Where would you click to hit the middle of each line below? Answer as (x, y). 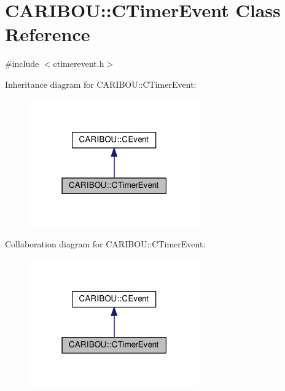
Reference (48, 34)
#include (22, 64)
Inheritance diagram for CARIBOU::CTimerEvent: (101, 84)
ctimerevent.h (79, 64)
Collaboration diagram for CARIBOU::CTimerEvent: (105, 243)
